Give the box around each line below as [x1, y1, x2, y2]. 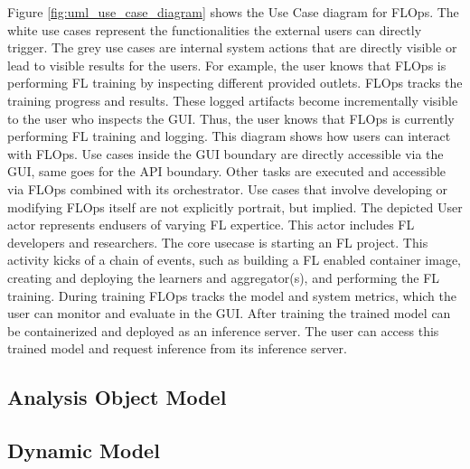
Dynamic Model [7, 436, 160, 464]
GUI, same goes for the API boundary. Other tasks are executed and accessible [7, 162, 446, 181]
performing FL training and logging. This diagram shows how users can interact [7, 127, 451, 145]
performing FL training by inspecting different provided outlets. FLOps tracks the [7, 73, 463, 92]
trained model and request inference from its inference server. [7, 339, 347, 358]
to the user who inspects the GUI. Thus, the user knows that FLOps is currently [7, 108, 455, 127]
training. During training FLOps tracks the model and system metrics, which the [7, 286, 457, 305]
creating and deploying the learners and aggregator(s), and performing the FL [7, 267, 440, 286]
